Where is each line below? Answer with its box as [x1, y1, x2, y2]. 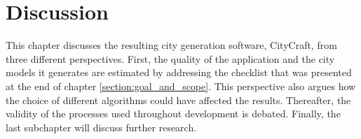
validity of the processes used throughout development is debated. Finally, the [6, 106, 341, 121]
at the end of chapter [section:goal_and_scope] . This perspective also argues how [6, 78, 356, 93]
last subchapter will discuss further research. [6, 119, 197, 134]
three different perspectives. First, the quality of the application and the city [6, 51, 335, 66]
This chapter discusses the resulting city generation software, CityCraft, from [6, 38, 337, 52]
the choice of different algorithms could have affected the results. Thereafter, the [6, 92, 351, 107]
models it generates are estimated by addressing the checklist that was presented [6, 65, 352, 80]
